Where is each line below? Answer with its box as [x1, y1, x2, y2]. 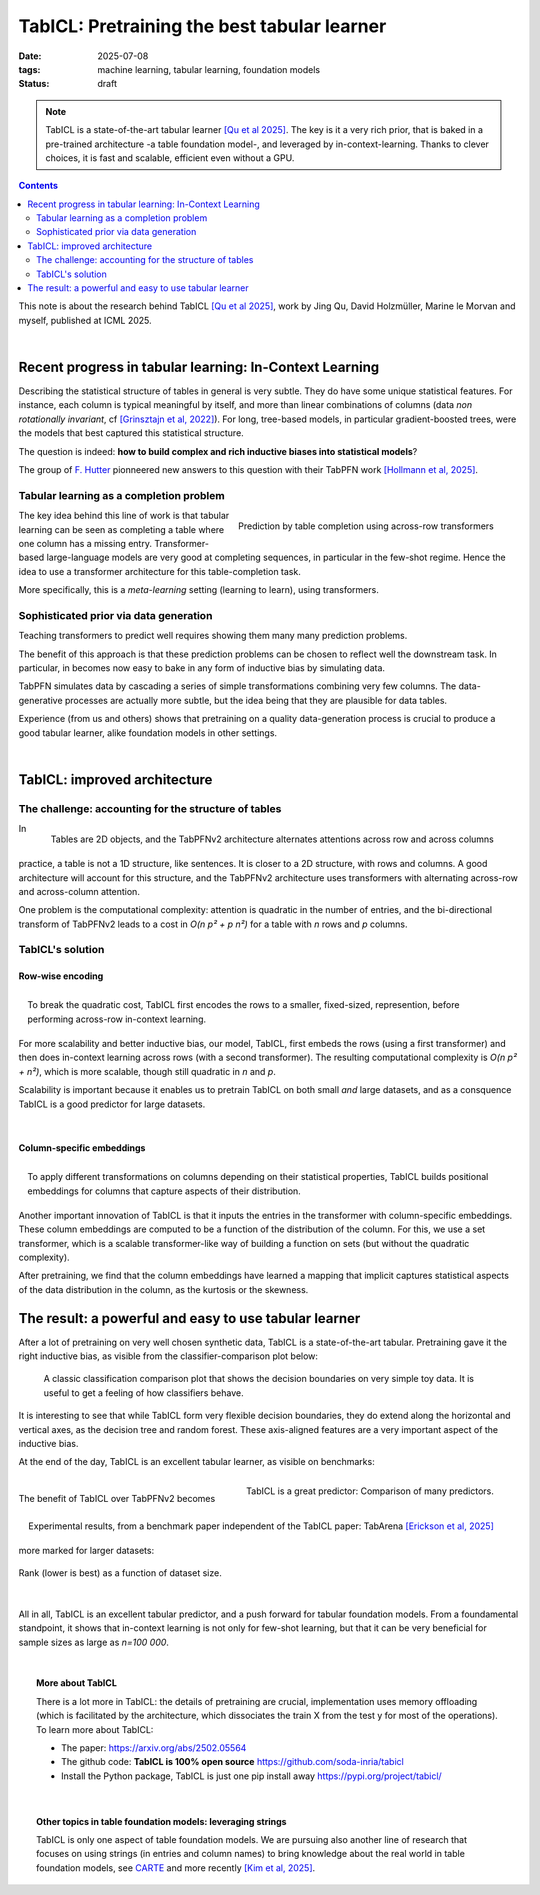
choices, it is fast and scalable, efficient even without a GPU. [45, 151, 295, 164]
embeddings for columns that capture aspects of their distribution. [27, 1185, 302, 1197]
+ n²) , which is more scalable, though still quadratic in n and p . [18, 1065, 277, 1077]
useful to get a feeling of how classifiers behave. [43, 1386, 244, 1399]
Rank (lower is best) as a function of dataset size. [18, 1567, 222, 1579]
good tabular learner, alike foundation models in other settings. [18, 726, 278, 739]
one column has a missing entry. [18, 537, 152, 549]
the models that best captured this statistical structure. [18, 427, 244, 439]
